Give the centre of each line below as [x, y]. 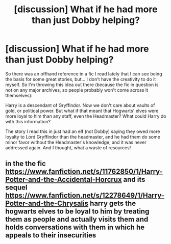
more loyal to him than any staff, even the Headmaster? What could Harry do [86, 116]
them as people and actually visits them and [77, 219]
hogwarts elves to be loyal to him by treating [77, 212]
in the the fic [26, 164]
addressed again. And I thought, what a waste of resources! [68, 147]
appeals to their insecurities [51, 235]
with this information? [28, 121]
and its [134, 180]
